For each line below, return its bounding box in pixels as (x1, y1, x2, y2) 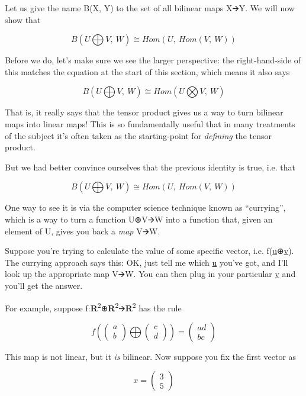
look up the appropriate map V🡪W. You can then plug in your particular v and (5, 268, 296, 280)
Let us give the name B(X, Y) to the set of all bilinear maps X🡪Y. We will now (5, 2, 295, 14)
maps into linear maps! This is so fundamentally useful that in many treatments (5, 117, 295, 130)
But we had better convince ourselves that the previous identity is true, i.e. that (5, 160, 296, 173)
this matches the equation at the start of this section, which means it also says (5, 65, 290, 78)
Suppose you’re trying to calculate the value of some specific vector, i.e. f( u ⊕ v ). (5, 244, 294, 257)
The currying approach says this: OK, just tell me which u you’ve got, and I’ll (5, 256, 288, 268)
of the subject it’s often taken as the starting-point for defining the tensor (5, 129, 272, 141)
